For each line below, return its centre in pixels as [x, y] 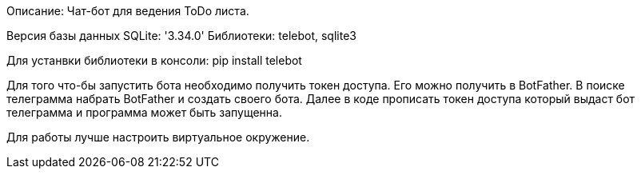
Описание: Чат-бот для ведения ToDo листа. [128, 11]
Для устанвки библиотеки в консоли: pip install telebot [154, 60]
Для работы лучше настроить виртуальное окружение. [158, 137]
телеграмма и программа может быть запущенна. [144, 112]
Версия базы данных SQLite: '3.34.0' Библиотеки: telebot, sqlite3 [181, 36]
